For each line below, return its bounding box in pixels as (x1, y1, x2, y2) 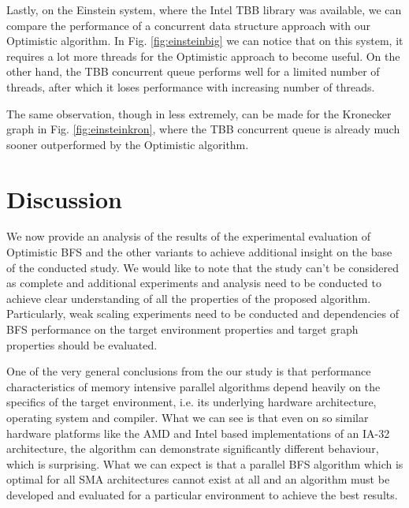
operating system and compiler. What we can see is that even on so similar (6, 409, 369, 425)
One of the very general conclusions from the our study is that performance (6, 363, 371, 379)
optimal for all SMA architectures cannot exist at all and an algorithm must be (6, 471, 390, 487)
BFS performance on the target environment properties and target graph (6, 321, 359, 338)
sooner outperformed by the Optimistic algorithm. (6, 136, 249, 152)
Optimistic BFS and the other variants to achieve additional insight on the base (6, 244, 392, 260)
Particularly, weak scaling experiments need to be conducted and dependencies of (6, 305, 399, 322)
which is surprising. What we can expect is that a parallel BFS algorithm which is (6, 455, 403, 472)
